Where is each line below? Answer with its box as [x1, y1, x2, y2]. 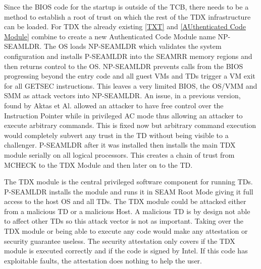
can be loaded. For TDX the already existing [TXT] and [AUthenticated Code [4, 21, 246, 32]
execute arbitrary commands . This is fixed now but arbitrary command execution [4, 120, 256, 130]
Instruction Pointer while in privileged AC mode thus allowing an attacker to [4, 110, 243, 120]
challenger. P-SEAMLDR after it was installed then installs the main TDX [4, 140, 236, 150]
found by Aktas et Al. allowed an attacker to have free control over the [4, 100, 224, 110]
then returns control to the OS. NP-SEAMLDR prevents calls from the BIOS [4, 60, 243, 71]
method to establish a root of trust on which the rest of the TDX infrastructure [4, 11, 251, 22]
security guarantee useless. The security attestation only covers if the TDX [4, 235, 235, 246]
